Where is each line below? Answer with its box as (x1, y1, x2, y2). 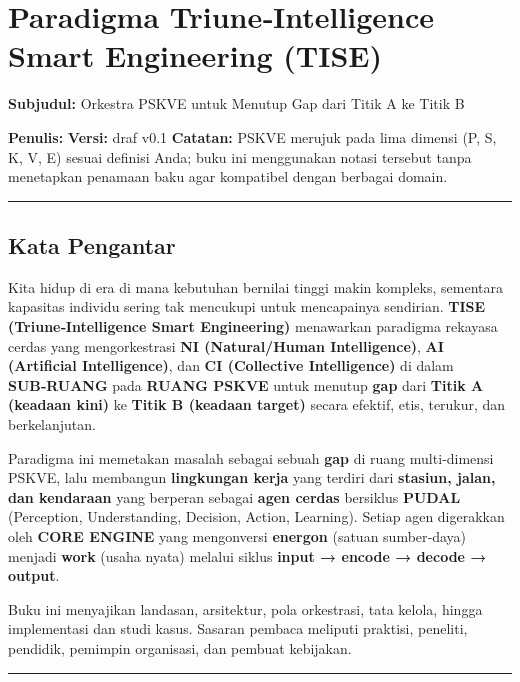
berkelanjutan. (8, 414, 96, 435)
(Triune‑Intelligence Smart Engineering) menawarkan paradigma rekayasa (8, 316, 498, 337)
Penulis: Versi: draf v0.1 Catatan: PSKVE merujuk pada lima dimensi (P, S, (8, 126, 497, 147)
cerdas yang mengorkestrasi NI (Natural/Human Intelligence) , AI (8, 335, 444, 356)
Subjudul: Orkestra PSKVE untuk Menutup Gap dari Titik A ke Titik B (8, 93, 465, 114)
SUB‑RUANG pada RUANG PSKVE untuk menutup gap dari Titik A (8, 374, 484, 395)
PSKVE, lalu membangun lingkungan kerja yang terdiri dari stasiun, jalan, (8, 467, 496, 488)
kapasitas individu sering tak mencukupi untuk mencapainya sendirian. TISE (8, 296, 486, 317)
